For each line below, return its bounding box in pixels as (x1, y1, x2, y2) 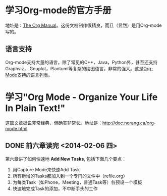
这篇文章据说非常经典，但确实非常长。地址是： (5, 120, 102, 126)
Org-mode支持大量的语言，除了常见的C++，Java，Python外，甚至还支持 (5, 59, 158, 65)
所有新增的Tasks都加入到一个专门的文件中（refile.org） (12, 173, 128, 179)
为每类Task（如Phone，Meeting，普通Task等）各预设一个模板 (12, 179, 142, 185)
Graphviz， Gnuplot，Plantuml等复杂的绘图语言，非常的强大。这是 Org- (5, 65, 153, 71)
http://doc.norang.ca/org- (102, 120, 156, 126)
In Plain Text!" (5, 102, 66, 114)
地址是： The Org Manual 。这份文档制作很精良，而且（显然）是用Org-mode (5, 22, 162, 28)
